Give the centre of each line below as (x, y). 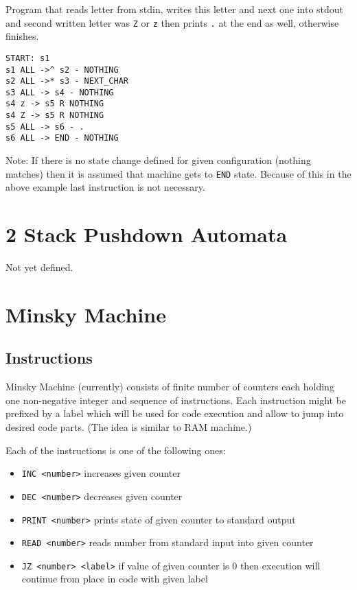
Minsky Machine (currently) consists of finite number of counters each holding (170, 387)
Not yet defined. (39, 267)
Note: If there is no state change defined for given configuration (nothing (158, 160)
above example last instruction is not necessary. (105, 187)
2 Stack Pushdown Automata (147, 234)
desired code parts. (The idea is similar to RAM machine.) (129, 427)
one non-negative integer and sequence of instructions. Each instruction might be (176, 400)
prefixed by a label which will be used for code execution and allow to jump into (175, 413)
